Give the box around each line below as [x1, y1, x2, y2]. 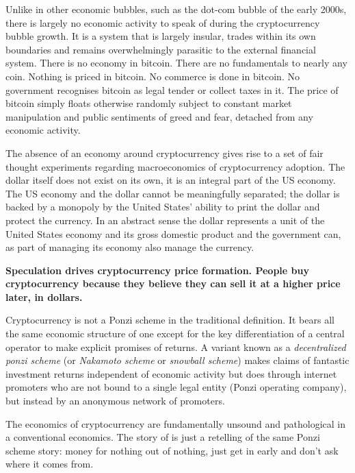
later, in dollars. [5, 289, 83, 304]
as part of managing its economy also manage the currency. [5, 240, 254, 254]
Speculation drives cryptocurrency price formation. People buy [5, 263, 309, 277]
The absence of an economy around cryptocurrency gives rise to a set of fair [5, 145, 324, 160]
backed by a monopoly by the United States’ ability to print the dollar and [5, 199, 320, 214]
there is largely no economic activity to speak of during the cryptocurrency [5, 15, 320, 29]
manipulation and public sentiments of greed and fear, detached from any [5, 109, 313, 123]
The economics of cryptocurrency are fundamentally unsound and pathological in [5, 416, 345, 430]
